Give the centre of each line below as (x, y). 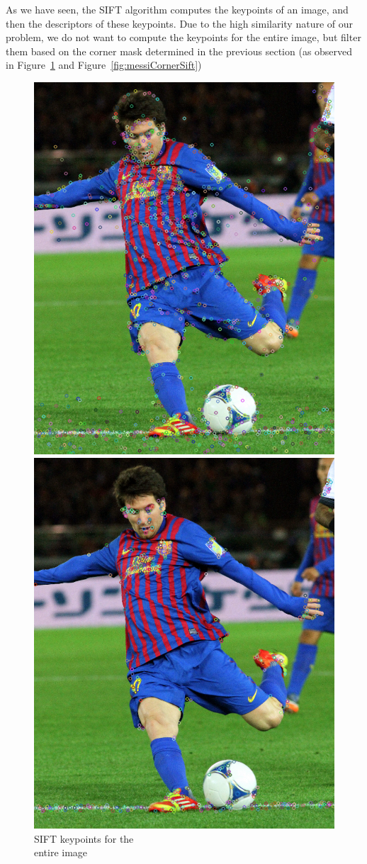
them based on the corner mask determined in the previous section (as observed (179, 51)
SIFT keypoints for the (84, 838)
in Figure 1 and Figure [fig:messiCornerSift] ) (104, 65)
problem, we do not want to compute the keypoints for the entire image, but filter (183, 37)
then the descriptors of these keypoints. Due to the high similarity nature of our (180, 23)
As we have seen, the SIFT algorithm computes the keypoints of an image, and (177, 9)
